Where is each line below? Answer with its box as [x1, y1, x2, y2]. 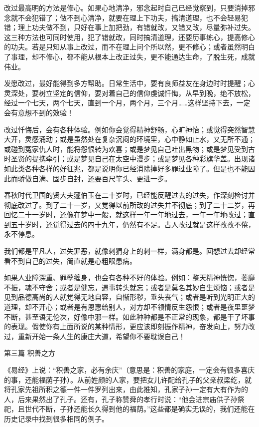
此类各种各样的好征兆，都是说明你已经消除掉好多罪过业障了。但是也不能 [10, 163, 248, 173]
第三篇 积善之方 [4, 348, 55, 358]
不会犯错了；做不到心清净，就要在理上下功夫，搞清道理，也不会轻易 [17, 12, 241, 22]
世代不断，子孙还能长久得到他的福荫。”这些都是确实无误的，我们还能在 [24, 404, 255, 414]
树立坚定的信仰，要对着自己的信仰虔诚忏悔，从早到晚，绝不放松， [38, 87, 255, 98]
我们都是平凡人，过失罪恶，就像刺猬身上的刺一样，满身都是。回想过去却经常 [4, 246, 255, 256]
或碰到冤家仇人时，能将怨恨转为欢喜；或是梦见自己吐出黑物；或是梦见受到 [4, 143, 248, 154]
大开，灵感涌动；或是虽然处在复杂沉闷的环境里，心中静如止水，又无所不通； [4, 134, 255, 144]
